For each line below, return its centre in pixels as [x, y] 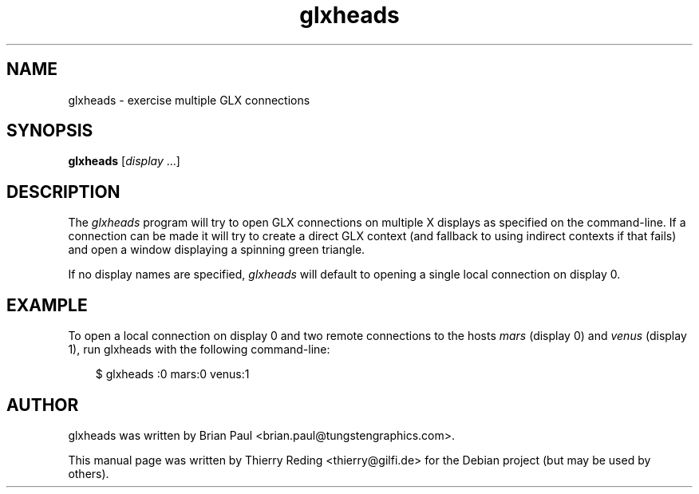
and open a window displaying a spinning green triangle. [217, 250]
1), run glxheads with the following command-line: [199, 350]
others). [89, 473]
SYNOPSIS [50, 131]
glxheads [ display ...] [124, 161]
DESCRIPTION [63, 192]
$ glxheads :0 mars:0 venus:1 [172, 374]
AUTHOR [43, 405]
